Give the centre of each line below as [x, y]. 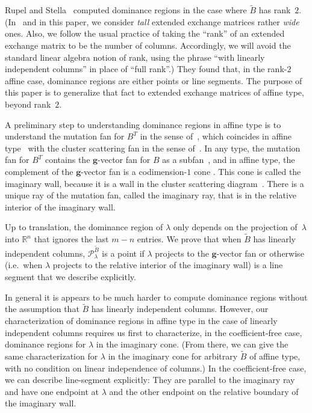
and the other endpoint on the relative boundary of [204, 391]
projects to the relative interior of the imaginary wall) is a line [168, 265]
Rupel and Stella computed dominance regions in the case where [126, 10]
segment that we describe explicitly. [70, 276]
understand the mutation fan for [65, 136]
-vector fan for [124, 160]
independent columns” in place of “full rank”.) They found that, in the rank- [146, 69]
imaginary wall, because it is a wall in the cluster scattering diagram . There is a [154, 183]
